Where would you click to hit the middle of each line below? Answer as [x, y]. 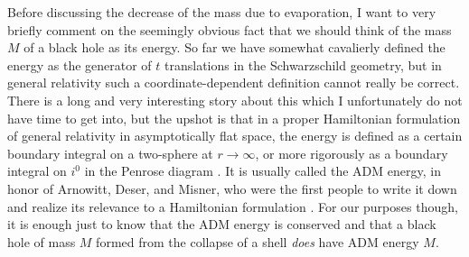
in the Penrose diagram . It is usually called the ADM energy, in [263, 171]
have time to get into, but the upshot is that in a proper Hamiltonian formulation [234, 118]
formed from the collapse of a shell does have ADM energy [258, 241]
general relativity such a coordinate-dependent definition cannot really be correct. [234, 83]
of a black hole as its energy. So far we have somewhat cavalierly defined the [234, 47]
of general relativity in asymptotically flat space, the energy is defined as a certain [235, 136]
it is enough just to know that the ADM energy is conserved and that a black [222, 224]
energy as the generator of [80, 64]
